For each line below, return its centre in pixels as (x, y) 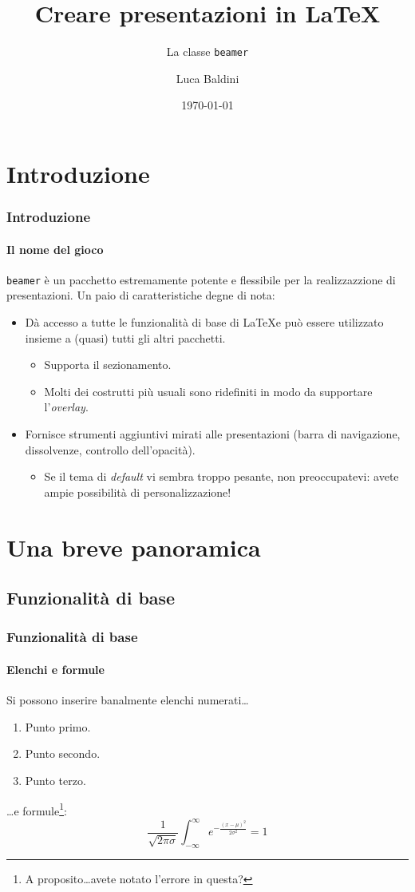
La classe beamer (207, 52)
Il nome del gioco (55, 249)
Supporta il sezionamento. (108, 365)
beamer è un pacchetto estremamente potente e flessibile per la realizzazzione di (201, 279)
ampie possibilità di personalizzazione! (138, 492)
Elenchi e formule (55, 669)
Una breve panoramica (134, 547)
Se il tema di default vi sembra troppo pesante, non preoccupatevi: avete (221, 476)
